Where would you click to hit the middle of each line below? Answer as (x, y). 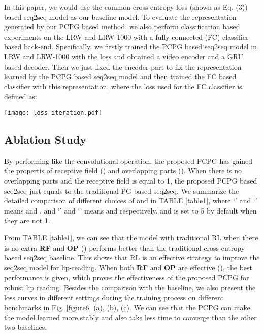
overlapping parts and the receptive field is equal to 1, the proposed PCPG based (131, 180)
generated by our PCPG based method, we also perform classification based (122, 27)
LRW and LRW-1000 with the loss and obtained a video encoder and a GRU (124, 56)
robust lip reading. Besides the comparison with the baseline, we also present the (130, 287)
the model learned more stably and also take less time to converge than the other (130, 317)
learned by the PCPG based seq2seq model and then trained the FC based (120, 77)
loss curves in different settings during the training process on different (114, 297)
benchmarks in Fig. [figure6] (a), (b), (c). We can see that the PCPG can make (127, 307)
